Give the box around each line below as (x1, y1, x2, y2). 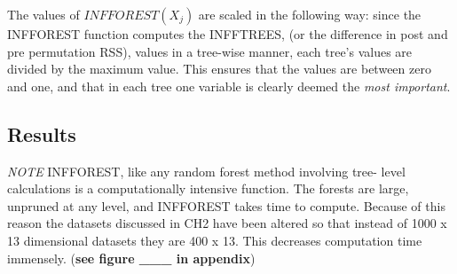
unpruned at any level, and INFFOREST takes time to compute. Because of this (7, 196, 445, 215)
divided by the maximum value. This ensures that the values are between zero (7, 59, 431, 78)
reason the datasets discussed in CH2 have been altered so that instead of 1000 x (7, 214, 447, 232)
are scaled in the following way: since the (198, 5, 422, 23)
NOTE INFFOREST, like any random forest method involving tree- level (7, 161, 406, 180)
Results (7, 120, 76, 147)
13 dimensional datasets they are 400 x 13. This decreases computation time (7, 231, 422, 249)
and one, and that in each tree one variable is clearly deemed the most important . (7, 76, 451, 95)
